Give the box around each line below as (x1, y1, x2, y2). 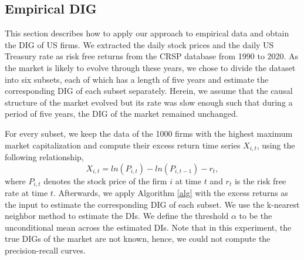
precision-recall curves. (5, 244, 86, 256)
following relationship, (5, 151, 84, 163)
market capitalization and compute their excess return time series (5, 139, 241, 151)
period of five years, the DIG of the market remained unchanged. (5, 107, 238, 120)
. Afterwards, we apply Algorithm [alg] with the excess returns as (53, 187, 288, 199)
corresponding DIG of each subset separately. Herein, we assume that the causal (5, 85, 293, 97)
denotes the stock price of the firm (43, 174, 167, 187)
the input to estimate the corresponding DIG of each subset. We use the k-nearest (5, 198, 300, 210)
